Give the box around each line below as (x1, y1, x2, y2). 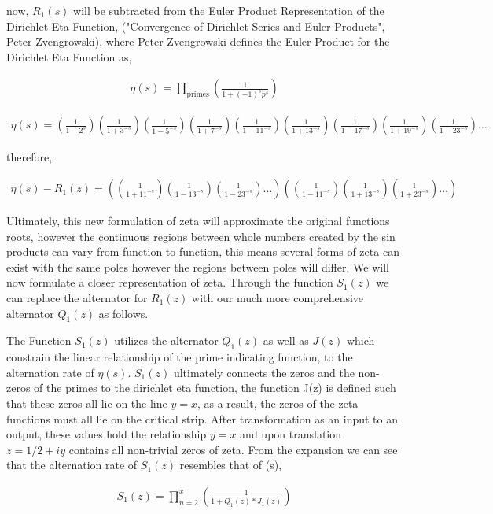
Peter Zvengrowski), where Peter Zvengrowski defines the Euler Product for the (6, 33, 390, 50)
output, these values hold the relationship (6, 426, 207, 442)
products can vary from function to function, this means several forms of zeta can (6, 243, 399, 260)
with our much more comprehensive (192, 290, 364, 306)
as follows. (98, 305, 149, 321)
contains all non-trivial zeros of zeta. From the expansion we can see (68, 441, 398, 457)
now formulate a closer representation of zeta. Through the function (6, 274, 333, 290)
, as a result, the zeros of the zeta (197, 395, 359, 411)
